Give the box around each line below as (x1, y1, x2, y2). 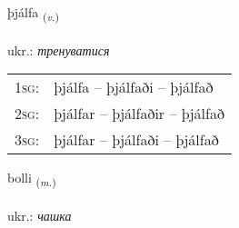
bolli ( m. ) (7, 168, 56, 190)
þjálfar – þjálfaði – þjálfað (54, 129, 219, 151)
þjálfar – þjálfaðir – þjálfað (54, 103, 224, 124)
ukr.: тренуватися (7, 40, 110, 59)
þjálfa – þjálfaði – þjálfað (54, 76, 214, 98)
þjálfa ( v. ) (7, 3, 59, 24)
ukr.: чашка (7, 206, 72, 225)
